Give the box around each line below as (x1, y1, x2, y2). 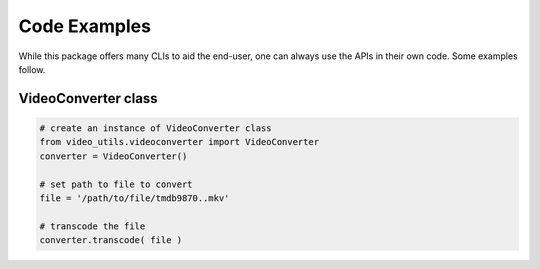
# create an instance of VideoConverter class (39, 122, 272, 134)
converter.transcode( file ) (39, 235, 183, 246)
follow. (18, 63, 46, 75)
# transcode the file (39, 220, 146, 232)
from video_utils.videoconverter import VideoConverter (39, 136, 320, 148)
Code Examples (18, 15, 152, 37)
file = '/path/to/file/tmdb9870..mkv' (39, 192, 230, 204)
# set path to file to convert (39, 178, 194, 190)
